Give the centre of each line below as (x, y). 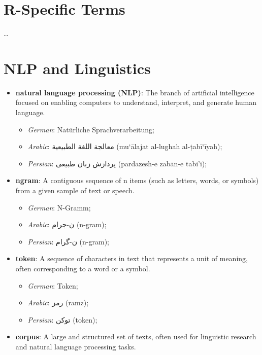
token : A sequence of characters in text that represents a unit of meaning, (132, 258)
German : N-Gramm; (59, 207)
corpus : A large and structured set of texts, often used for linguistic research (136, 336)
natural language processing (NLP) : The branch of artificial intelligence (135, 92)
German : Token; (53, 285)
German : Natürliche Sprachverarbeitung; (91, 129)
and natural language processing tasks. (76, 346)
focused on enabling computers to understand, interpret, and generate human (136, 102)
